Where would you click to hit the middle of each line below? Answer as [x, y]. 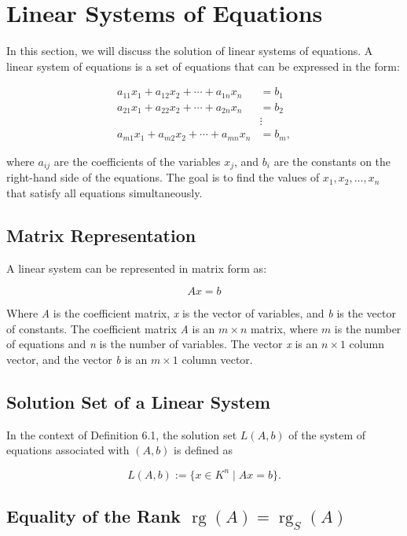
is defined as [203, 450]
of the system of [327, 434]
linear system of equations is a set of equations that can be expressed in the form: [203, 66]
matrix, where [284, 328]
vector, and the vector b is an [77, 360]
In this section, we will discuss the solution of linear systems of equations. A [190, 51]
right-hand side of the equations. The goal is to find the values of [163, 177]
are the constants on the [332, 161]
